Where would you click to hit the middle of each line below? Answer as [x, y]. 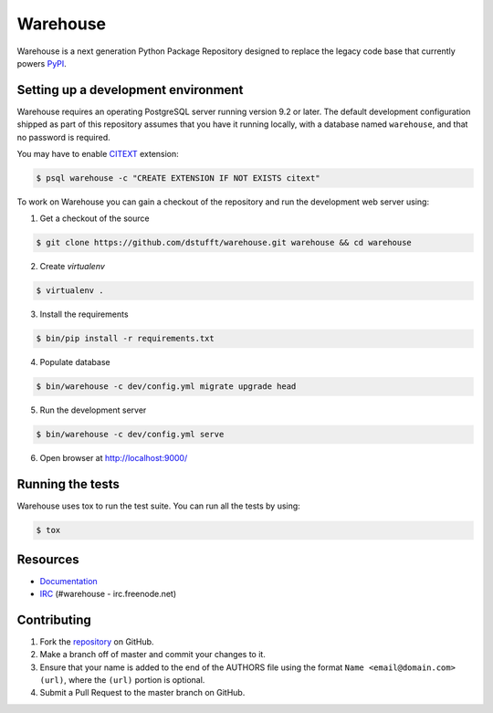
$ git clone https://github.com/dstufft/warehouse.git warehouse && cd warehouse [224, 243]
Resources [48, 559]
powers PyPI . [42, 63]
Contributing [54, 619]
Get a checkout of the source [94, 218]
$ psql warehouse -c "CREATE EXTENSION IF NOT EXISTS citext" [178, 178]
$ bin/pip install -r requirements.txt [125, 339]
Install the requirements [84, 314]
